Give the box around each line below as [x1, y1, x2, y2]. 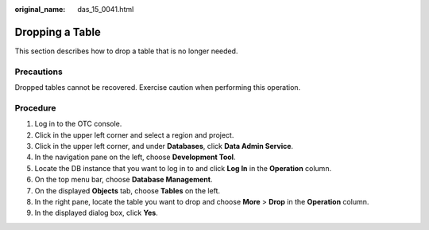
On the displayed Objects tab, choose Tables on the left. [34, 185, 221, 195]
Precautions [14, 66, 63, 77]
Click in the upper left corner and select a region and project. [34, 130, 234, 139]
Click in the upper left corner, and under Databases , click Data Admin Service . [34, 141, 294, 150]
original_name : [14, 5, 66, 14]
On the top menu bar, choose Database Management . [34, 175, 213, 185]
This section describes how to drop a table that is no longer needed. [14, 46, 238, 56]
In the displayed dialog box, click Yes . [34, 208, 158, 218]
